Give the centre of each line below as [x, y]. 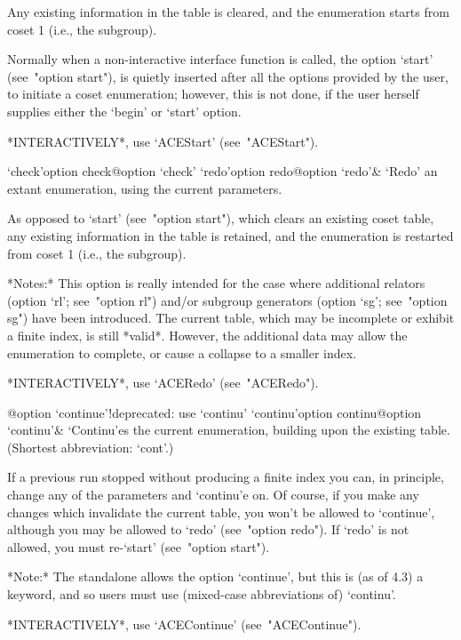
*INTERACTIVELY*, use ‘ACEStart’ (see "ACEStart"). [163, 141]
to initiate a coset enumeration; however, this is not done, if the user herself [213, 94]
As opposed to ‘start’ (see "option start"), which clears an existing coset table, [221, 218]
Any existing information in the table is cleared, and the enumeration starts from [228, 12]
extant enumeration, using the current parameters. [145, 188]
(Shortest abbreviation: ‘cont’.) [91, 447]
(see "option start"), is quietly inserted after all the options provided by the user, [228, 76]
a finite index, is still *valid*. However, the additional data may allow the [207, 335]
